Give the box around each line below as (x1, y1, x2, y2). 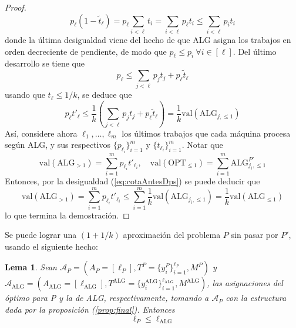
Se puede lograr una (5, 228, 77, 241)
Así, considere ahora (5, 127, 78, 139)
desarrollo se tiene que (5, 57, 85, 69)
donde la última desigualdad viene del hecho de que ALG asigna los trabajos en (5, 33, 291, 45)
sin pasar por (231, 228, 278, 241)
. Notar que (181, 138, 223, 151)
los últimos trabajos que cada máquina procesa (122, 127, 291, 139)
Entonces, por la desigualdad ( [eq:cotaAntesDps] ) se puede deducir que (5, 174, 260, 187)
